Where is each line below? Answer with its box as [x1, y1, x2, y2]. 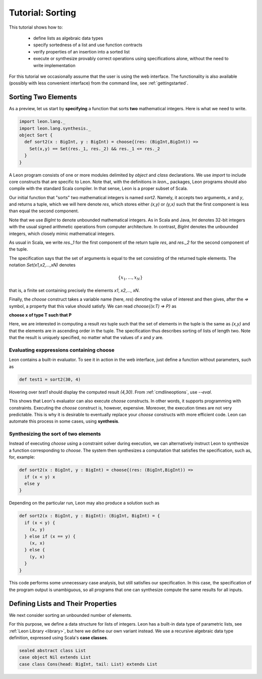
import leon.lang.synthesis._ [19, 125, 91, 131]
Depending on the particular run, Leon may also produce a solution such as [9, 500, 160, 506]
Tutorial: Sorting [9, 7, 76, 18]
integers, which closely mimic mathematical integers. [9, 231, 115, 237]
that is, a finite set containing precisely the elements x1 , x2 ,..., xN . [9, 287, 140, 293]
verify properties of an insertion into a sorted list [33, 49, 130, 54]
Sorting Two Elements [9, 93, 77, 102]
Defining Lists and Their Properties [9, 599, 117, 608]
